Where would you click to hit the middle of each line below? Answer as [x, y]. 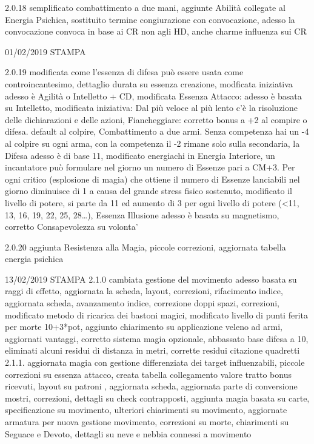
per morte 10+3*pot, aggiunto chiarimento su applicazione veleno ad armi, [144, 327]
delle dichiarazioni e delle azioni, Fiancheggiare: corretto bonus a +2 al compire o [156, 119]
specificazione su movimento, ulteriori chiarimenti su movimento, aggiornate [146, 410]
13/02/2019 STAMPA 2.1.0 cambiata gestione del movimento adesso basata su [151, 279]
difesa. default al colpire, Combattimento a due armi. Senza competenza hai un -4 [157, 131]
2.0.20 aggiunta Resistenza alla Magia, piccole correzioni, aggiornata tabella [145, 247]
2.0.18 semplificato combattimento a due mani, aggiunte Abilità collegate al [145, 7]
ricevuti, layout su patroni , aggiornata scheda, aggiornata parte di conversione [151, 386]
